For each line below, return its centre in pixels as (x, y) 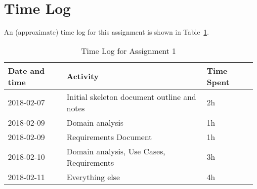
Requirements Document (109, 137)
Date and (26, 70)
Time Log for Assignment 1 (128, 50)
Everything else (93, 177)
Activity (83, 76)
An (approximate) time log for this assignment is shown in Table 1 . (107, 32)
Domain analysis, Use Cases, (116, 151)
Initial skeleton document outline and (131, 96)
